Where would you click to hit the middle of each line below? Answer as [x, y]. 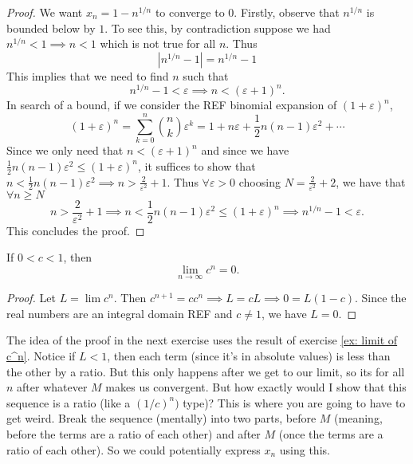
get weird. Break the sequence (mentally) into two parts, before [161, 418]
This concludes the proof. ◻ [76, 230]
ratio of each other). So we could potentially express [134, 449]
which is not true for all [158, 43]
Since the [384, 298]
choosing [260, 181]
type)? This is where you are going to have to [294, 402]
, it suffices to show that [197, 165]
